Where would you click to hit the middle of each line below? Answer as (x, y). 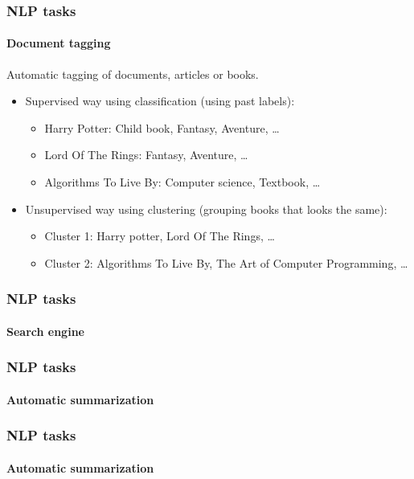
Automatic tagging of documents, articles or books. (133, 74)
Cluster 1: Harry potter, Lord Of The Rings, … (160, 236)
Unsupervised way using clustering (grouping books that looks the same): (206, 209)
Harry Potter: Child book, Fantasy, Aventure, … (162, 127)
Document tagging (59, 43)
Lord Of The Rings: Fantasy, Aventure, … (146, 155)
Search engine (45, 331)
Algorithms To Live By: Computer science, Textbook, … (182, 182)
